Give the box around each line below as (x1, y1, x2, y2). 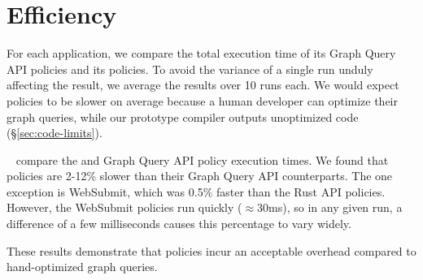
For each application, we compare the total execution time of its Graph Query (7, 45, 396, 62)
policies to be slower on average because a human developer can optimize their (7, 92, 398, 109)
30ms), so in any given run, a (257, 199, 403, 216)
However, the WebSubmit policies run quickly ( (7, 199, 242, 216)
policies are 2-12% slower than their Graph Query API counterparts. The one (7, 167, 393, 184)
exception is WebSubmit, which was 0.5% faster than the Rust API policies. (7, 183, 386, 200)
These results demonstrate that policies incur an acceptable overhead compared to (7, 242, 416, 259)
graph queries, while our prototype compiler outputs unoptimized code (7, 108, 359, 125)
